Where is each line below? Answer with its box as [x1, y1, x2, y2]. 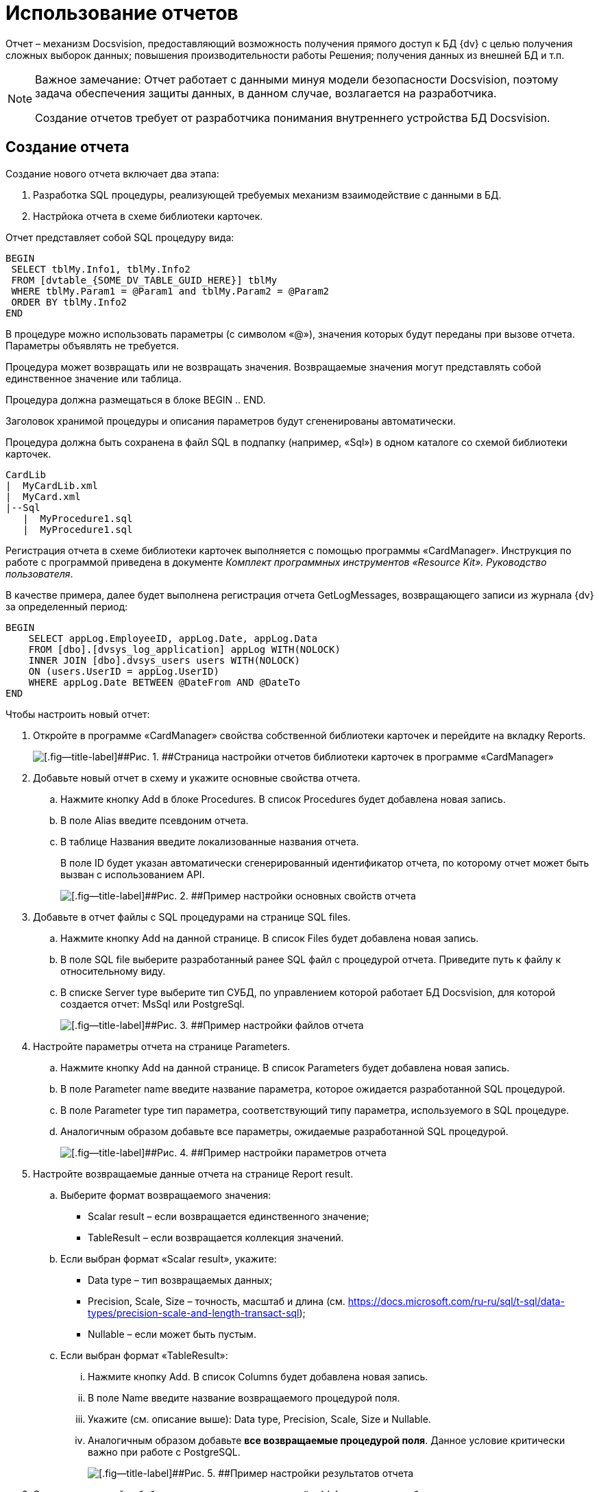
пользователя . [5, 567, 73, 580]
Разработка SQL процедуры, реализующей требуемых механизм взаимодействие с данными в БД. [33, 188, 502, 201]
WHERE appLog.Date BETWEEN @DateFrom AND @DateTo [28, 676, 300, 688]
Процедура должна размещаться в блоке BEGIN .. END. [5, 393, 266, 406]
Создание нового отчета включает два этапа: [5, 167, 219, 179]
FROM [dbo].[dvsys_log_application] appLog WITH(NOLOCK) [28, 643, 341, 655]
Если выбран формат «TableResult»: [60, 1349, 228, 1361]
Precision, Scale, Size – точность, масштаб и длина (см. [88, 1295, 345, 1307]
